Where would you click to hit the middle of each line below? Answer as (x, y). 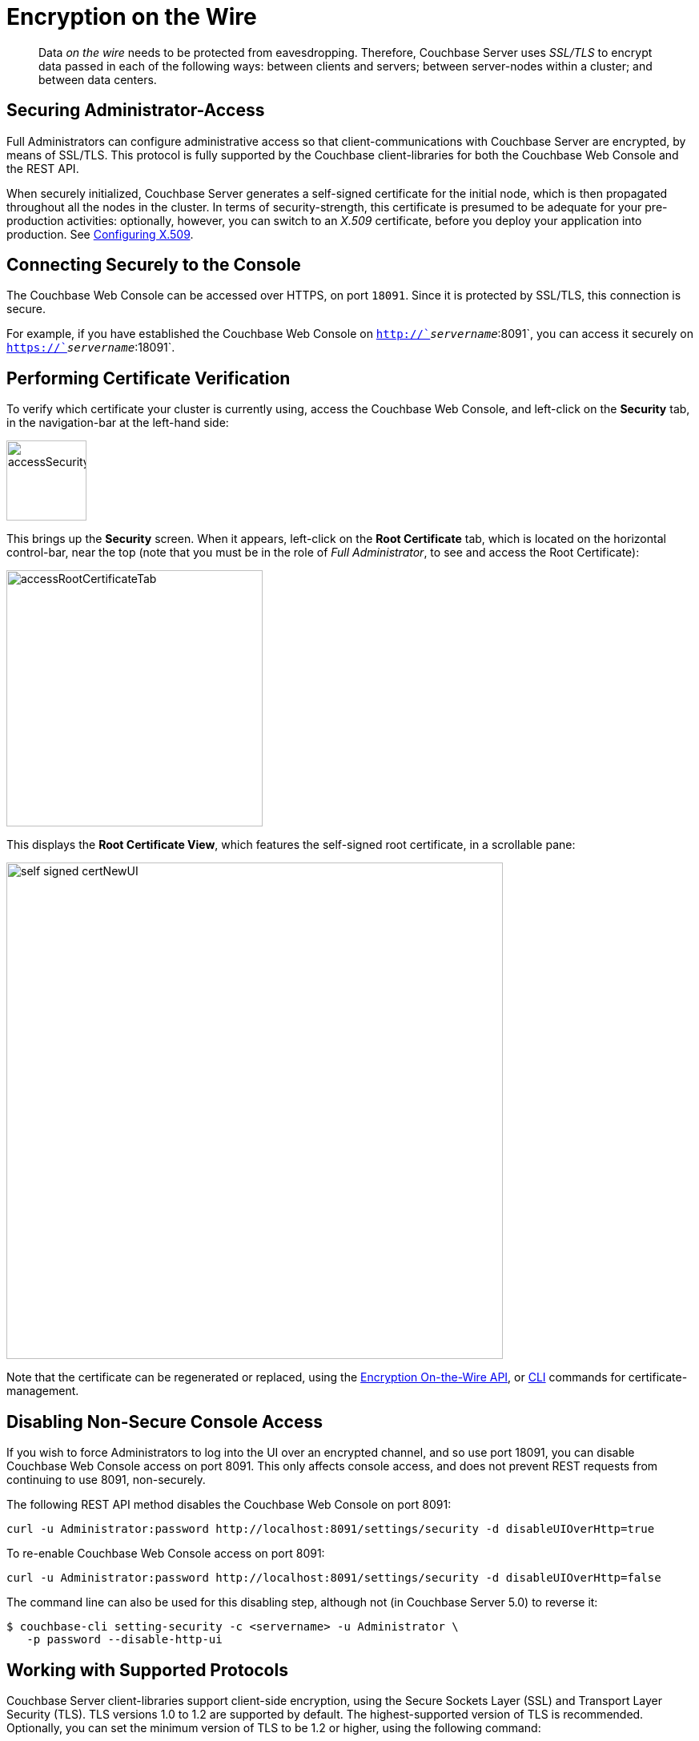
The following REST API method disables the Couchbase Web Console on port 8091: (229, 1505)
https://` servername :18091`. (91, 348)
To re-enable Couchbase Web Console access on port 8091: (166, 1554)
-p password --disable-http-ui (125, 1640)
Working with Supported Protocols (147, 1670)
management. (43, 1391)
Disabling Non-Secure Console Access (165, 1421)
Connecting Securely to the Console (154, 265)
